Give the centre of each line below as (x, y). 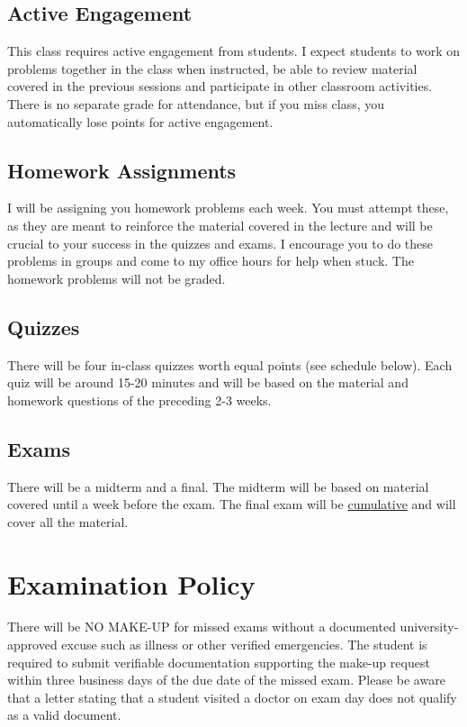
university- (429, 627)
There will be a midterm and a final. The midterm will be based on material (218, 486)
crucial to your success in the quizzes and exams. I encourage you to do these (220, 243)
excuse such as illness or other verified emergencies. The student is (244, 645)
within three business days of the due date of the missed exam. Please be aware (226, 680)
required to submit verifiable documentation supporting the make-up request (219, 662)
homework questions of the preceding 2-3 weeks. (139, 400)
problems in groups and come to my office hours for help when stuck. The (211, 261)
